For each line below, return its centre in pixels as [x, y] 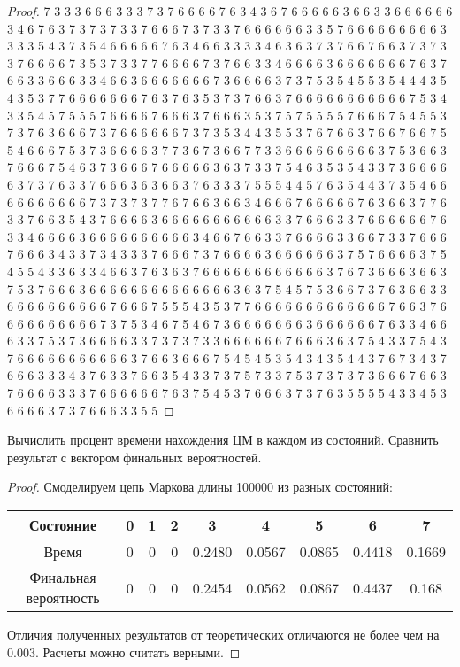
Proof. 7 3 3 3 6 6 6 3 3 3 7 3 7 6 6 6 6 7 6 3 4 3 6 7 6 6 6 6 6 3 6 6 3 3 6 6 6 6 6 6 [230, 11]
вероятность [63, 598]
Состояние [63, 525]
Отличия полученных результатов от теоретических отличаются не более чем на [223, 635]
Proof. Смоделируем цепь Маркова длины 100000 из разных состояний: [200, 487]
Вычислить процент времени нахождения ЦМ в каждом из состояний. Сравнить [223, 440]
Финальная [63, 578]
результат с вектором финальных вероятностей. [134, 457]
